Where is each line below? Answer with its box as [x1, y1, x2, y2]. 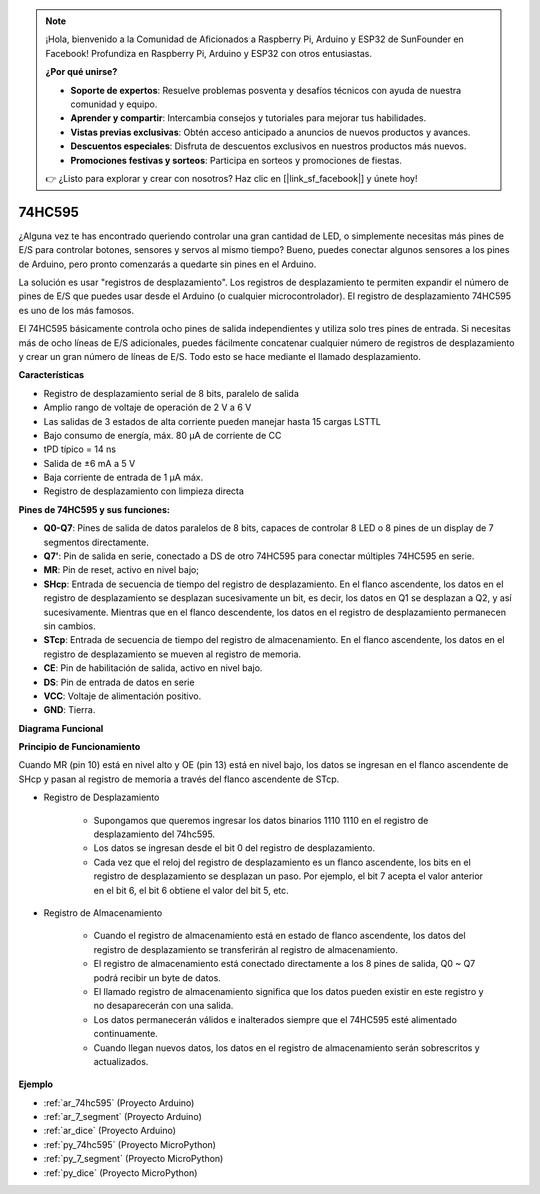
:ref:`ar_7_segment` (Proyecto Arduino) [43, 1111, 202, 1123]
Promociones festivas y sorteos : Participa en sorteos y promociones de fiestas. [70, 154, 402, 166]
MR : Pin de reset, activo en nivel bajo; [43, 564, 200, 576]
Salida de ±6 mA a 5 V [43, 457, 136, 469]
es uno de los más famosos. [18, 304, 135, 316]
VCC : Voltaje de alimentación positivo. [43, 690, 202, 702]
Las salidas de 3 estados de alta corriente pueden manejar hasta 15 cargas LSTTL [43, 415, 382, 427]
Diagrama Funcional [18, 722, 104, 734]
